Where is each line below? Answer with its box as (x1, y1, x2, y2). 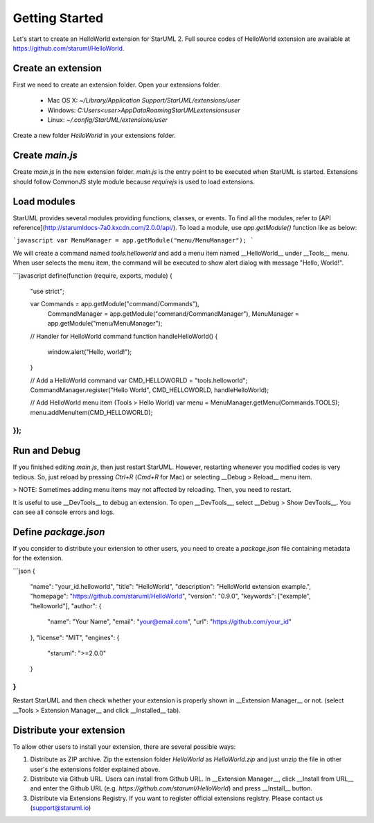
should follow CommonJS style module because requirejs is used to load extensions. (12, 177, 256, 186)
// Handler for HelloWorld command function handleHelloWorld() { (30, 332, 218, 340)
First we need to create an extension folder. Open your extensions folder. (12, 80, 221, 89)
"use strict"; (30, 287, 65, 295)
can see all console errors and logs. (12, 508, 115, 516)
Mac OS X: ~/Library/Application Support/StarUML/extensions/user (47, 96, 240, 105)
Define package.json (12, 526, 105, 538)
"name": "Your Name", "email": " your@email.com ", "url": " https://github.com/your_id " (47, 617, 292, 626)
